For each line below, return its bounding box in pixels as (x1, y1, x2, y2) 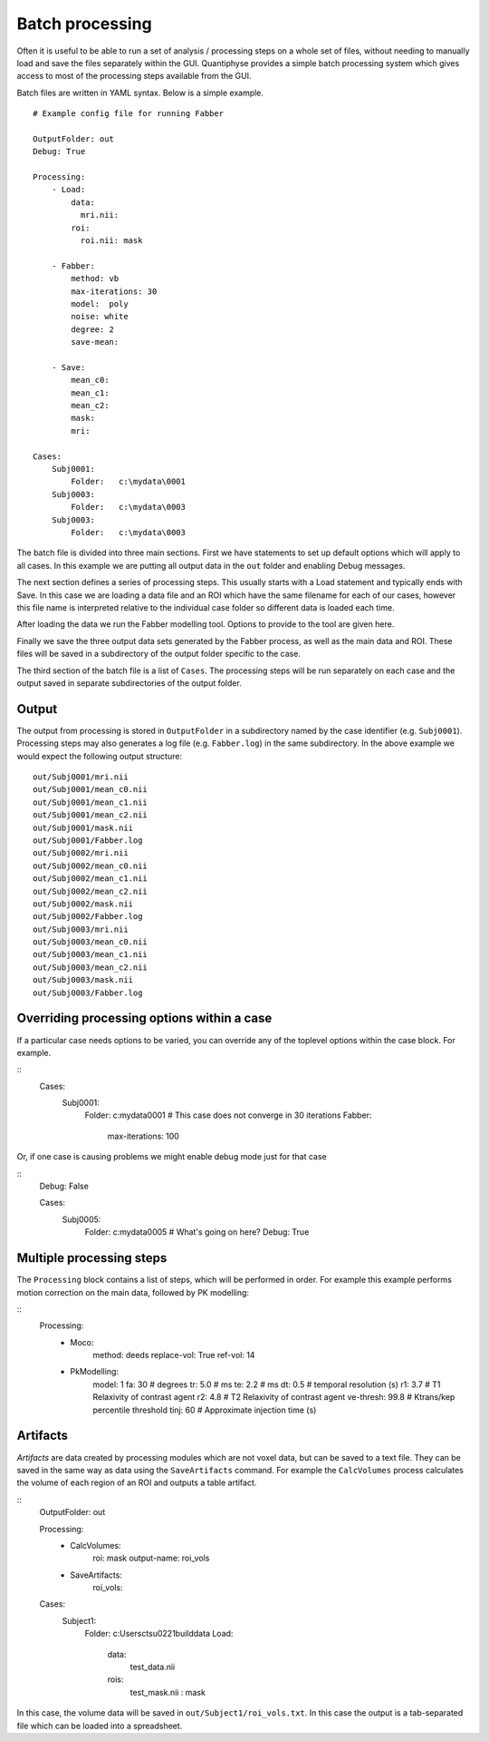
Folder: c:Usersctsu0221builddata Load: (84, 1629, 234, 1639)
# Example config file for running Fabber (33, 109, 225, 119)
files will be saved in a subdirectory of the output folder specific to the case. (16, 649, 301, 660)
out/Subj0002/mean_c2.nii (33, 885, 149, 896)
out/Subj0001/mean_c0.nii (33, 785, 149, 795)
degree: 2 (71, 324, 115, 335)
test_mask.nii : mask (129, 1687, 206, 1697)
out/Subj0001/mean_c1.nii (33, 797, 149, 807)
